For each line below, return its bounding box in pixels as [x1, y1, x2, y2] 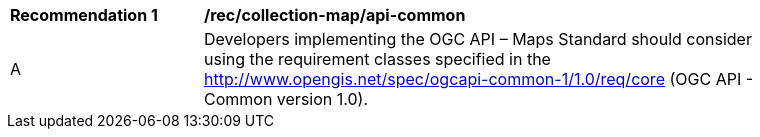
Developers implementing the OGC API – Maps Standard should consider [204, 29, 752, 49]
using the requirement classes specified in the [204, 49, 551, 69]
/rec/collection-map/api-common [204, 5, 466, 25]
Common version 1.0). [204, 89, 369, 109]
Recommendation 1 [10, 5, 158, 25]
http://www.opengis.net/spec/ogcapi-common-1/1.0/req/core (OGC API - [204, 69, 754, 89]
